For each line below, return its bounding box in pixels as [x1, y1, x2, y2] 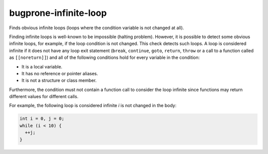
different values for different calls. [9, 94, 79, 100]
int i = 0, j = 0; [19, 116, 65, 121]
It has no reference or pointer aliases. [21, 70, 98, 76]
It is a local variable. [21, 63, 63, 69]
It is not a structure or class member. [21, 77, 97, 84]
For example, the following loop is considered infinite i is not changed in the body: [9, 103, 177, 108]
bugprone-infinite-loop [9, 7, 107, 18]
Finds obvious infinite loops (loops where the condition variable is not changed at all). [9, 25, 184, 31]
